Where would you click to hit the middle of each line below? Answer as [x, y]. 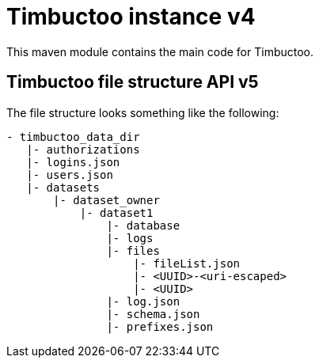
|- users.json [70, 174]
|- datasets [63, 187]
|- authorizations [83, 149]
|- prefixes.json [160, 326]
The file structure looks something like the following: [143, 112]
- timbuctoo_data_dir [73, 136]
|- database [143, 225]
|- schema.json [153, 314]
